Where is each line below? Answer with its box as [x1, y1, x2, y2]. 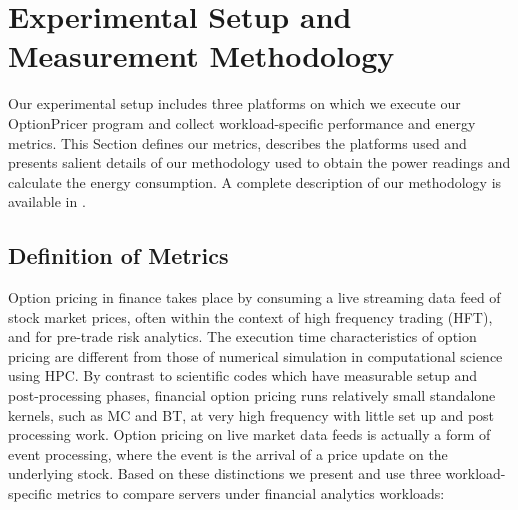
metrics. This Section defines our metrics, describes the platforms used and [8, 132, 467, 153]
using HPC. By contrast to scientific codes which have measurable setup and [8, 365, 478, 386]
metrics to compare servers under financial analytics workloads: [56, 483, 445, 504]
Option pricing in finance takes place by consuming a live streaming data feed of [8, 287, 501, 308]
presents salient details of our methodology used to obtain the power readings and [8, 152, 511, 173]
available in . [8, 191, 86, 212]
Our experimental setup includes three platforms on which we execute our [8, 93, 461, 114]
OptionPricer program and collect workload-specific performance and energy [8, 112, 476, 133]
